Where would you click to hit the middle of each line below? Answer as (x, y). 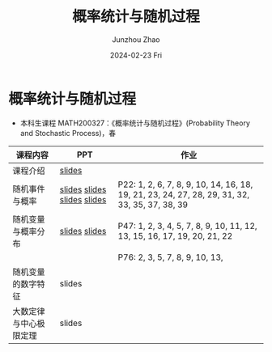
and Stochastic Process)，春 (68, 133)
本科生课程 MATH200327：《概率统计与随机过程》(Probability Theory (135, 123)
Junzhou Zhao (136, 39)
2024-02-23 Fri (136, 55)
